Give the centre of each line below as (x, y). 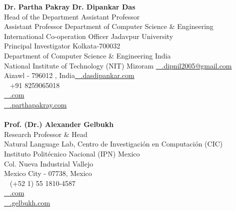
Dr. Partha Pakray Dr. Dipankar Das (70, 6)
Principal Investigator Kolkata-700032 (62, 46)
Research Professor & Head (46, 134)
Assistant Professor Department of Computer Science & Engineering (109, 26)
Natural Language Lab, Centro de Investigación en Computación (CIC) (113, 144)
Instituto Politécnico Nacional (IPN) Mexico (72, 153)
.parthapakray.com (38, 104)
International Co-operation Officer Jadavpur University (89, 36)
